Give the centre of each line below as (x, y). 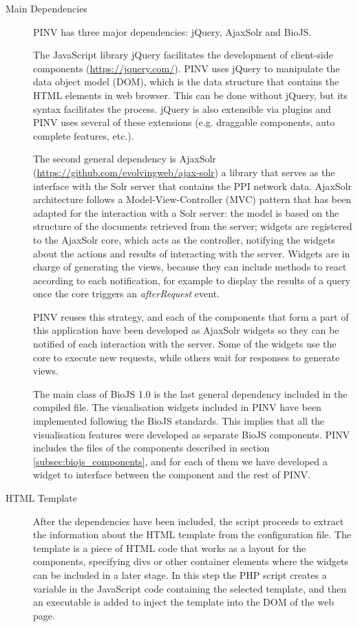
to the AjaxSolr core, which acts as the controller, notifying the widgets (184, 239)
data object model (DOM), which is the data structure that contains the (186, 82)
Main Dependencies (46, 8)
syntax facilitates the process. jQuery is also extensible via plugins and (182, 108)
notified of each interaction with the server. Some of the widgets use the (185, 344)
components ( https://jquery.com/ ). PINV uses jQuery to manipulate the (187, 68)
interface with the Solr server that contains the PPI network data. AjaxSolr (192, 185)
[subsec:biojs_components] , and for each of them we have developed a (180, 461)
